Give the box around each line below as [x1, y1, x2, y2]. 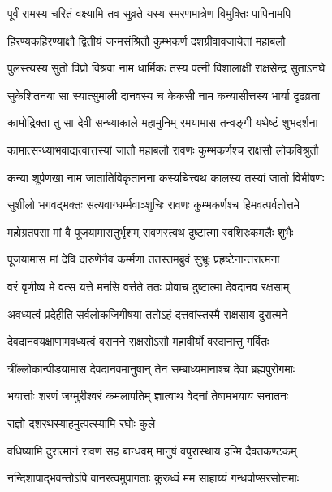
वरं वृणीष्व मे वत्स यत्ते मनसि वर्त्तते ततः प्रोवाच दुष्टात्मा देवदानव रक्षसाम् [7, 277, 290, 294]
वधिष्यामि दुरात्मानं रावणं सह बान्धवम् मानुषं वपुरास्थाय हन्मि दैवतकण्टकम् [7, 442, 297, 459]
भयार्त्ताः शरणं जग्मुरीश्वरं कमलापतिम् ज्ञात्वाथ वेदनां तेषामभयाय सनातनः [7, 387, 289, 404]
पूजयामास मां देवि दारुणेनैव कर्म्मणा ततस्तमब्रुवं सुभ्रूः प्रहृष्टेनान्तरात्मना [7, 250, 280, 268]
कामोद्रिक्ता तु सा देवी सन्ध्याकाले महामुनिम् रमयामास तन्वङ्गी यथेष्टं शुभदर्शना [7, 114, 318, 131]
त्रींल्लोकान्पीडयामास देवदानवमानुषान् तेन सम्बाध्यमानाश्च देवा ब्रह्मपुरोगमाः [7, 359, 295, 377]
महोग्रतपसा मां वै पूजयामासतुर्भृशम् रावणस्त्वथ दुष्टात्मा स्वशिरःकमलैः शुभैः [7, 223, 294, 240]
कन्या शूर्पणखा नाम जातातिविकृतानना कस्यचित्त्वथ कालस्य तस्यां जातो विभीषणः [7, 168, 325, 185]
